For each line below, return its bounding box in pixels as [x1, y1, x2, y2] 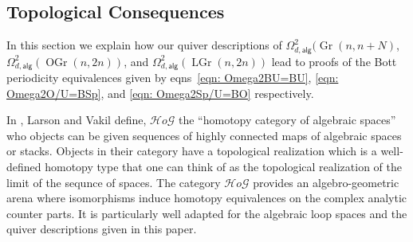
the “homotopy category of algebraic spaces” [178, 111, 396, 128]
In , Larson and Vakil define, [6, 111, 147, 128]
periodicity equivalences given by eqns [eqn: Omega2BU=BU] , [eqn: [6, 69, 339, 86]
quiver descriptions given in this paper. [6, 221, 197, 237]
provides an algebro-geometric [253, 174, 399, 190]
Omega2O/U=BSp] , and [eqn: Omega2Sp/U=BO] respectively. [6, 84, 314, 101]
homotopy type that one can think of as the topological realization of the [45, 158, 402, 175]
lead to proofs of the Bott [271, 53, 397, 69]
